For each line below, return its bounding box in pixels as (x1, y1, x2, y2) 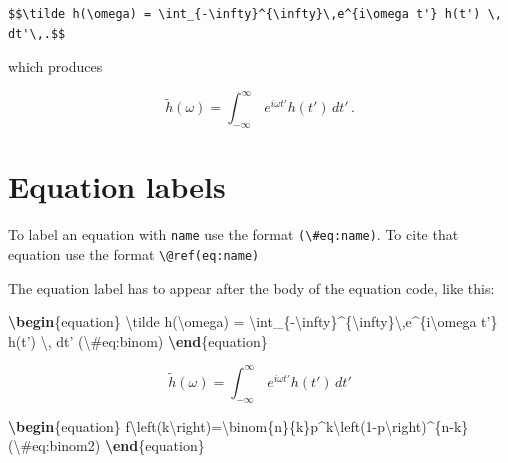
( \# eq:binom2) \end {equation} (8, 435, 205, 456)
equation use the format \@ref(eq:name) (8, 243, 260, 264)
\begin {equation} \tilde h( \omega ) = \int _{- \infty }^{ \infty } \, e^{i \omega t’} (8, 311, 498, 332)
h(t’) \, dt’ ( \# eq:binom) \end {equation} (8, 330, 268, 351)
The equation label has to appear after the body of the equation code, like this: (8, 277, 495, 298)
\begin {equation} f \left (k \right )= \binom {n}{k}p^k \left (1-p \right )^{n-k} (8, 415, 469, 436)
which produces (8, 56, 103, 77)
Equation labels (8, 166, 226, 207)
